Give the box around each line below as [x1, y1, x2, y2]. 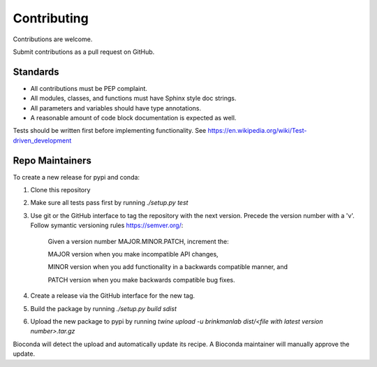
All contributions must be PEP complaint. [30, 84, 148, 92]
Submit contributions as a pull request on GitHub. [13, 48, 155, 56]
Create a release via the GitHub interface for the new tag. [30, 292, 195, 300]
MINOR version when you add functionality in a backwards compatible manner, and [47, 263, 288, 271]
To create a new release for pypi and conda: [13, 173, 140, 181]
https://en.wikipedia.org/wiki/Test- [207, 127, 307, 135]
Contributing [13, 10, 89, 26]
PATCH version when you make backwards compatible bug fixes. [47, 275, 235, 284]
